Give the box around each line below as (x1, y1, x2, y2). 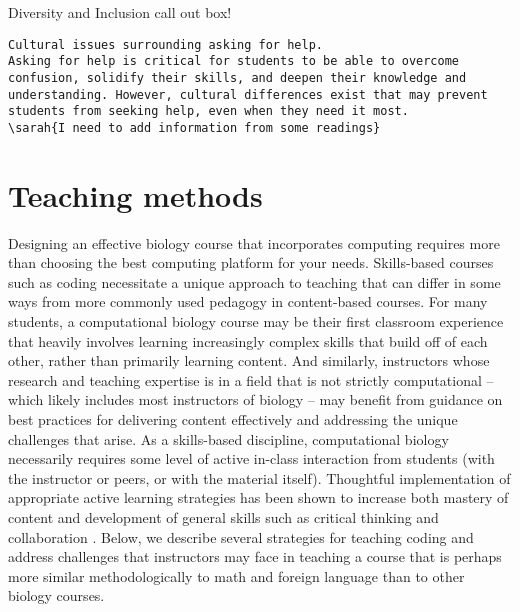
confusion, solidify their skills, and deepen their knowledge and (8, 70, 467, 85)
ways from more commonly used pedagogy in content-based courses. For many (8, 291, 488, 312)
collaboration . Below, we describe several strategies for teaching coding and (8, 526, 474, 547)
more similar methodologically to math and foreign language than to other (8, 565, 465, 586)
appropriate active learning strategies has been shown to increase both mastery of (8, 487, 509, 508)
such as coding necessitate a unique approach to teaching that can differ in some (8, 271, 501, 292)
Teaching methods (8, 174, 263, 215)
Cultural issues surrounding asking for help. (8, 37, 323, 52)
